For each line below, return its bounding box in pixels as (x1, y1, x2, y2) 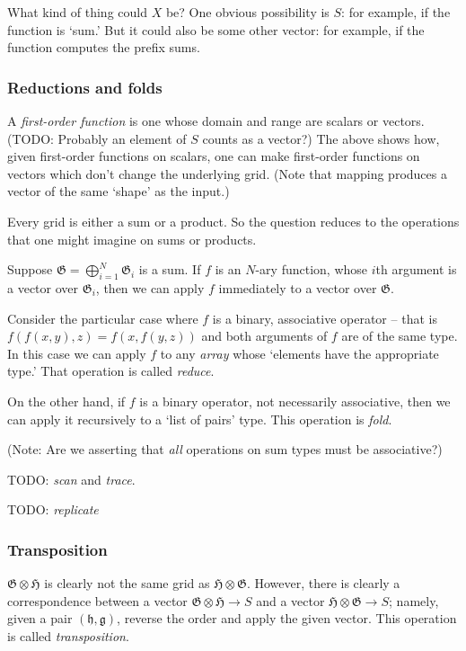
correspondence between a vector (7, 591, 188, 610)
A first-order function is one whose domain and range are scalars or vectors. (7, 111, 425, 129)
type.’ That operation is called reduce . (7, 361, 215, 380)
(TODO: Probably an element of (7, 129, 187, 147)
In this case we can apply (7, 343, 146, 362)
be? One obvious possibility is (165, 3, 330, 21)
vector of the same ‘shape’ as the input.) (7, 182, 230, 201)
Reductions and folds (7, 76, 163, 98)
